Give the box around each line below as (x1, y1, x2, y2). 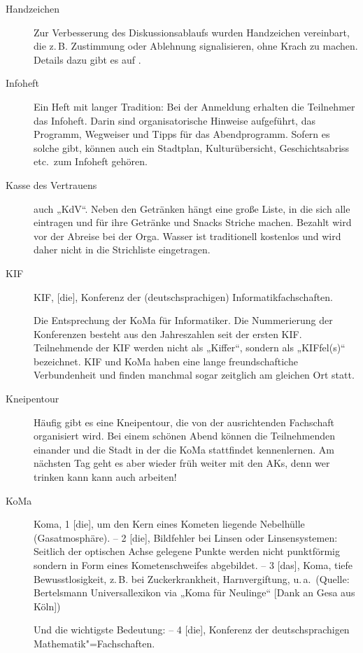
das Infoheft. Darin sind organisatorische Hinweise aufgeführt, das (34, 113, 315, 127)
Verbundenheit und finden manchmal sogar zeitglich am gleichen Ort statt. (34, 367, 355, 382)
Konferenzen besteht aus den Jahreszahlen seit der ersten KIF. (34, 326, 302, 341)
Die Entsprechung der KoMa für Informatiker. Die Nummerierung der (34, 313, 333, 328)
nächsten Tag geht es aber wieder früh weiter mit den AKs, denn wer (34, 456, 330, 470)
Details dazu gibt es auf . (34, 52, 141, 66)
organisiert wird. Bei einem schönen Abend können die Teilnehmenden (34, 428, 335, 443)
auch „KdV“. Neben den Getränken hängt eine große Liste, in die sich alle (34, 201, 350, 216)
